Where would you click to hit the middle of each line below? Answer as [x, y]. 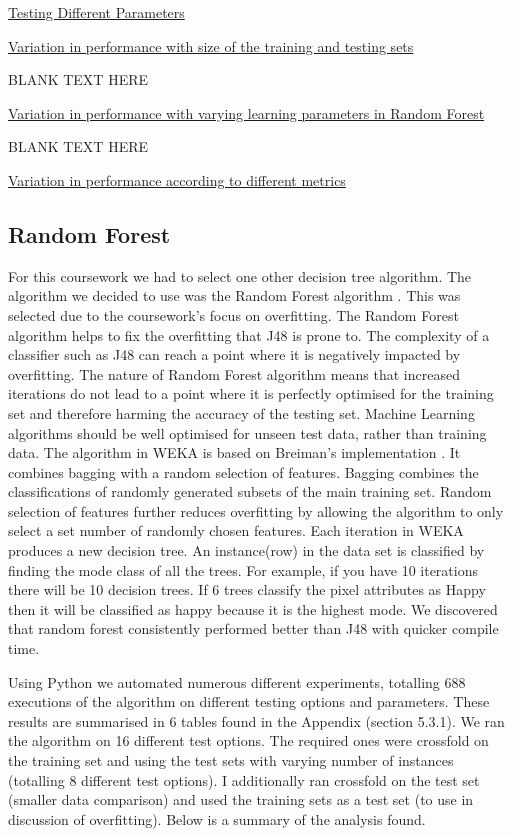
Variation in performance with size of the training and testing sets [211, 45]
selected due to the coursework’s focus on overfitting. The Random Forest [233, 314]
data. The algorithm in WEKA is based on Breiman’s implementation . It [234, 452]
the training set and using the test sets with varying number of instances [231, 760]
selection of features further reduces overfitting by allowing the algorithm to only [256, 510]
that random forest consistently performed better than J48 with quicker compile [253, 628]
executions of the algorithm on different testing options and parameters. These [249, 701]
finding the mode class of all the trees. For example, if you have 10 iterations [243, 569]
